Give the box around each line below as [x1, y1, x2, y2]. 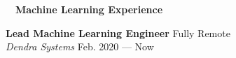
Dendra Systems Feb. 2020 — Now [6, 39, 154, 54]
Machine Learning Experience [15, 2, 163, 16]
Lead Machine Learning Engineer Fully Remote [6, 25, 230, 40]
